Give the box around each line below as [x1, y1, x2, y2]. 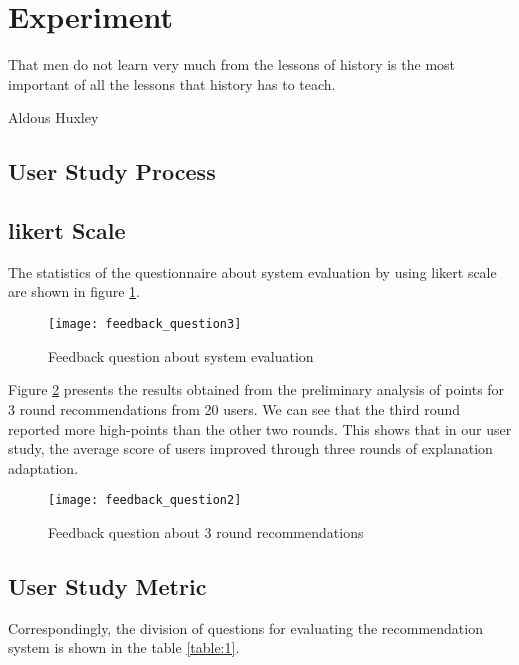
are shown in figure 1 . [8, 281, 141, 302]
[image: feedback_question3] [48, 317, 242, 332]
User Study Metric [8, 570, 207, 601]
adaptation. [8, 457, 79, 478]
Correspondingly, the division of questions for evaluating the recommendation [8, 617, 483, 638]
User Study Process [8, 156, 216, 187]
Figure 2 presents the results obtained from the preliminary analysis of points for [8, 379, 505, 400]
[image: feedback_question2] [48, 493, 242, 508]
